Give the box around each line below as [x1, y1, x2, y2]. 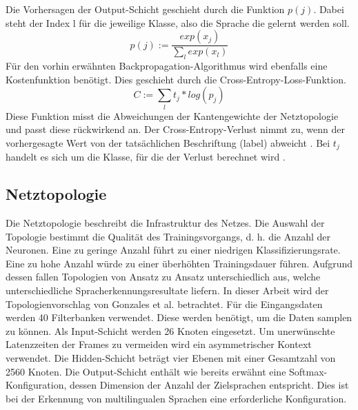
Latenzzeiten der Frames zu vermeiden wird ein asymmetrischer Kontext [6, 337, 312, 351]
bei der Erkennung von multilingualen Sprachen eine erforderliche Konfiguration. [6, 391, 347, 405]
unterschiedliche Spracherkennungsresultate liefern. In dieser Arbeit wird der [6, 283, 329, 297]
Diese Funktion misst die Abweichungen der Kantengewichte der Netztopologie [6, 108, 339, 123]
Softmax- [289, 364, 328, 378]
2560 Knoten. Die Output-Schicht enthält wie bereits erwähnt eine [6, 364, 286, 378]
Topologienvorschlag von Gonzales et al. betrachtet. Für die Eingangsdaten [6, 296, 323, 311]
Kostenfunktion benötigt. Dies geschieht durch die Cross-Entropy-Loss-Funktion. [6, 72, 346, 86]
